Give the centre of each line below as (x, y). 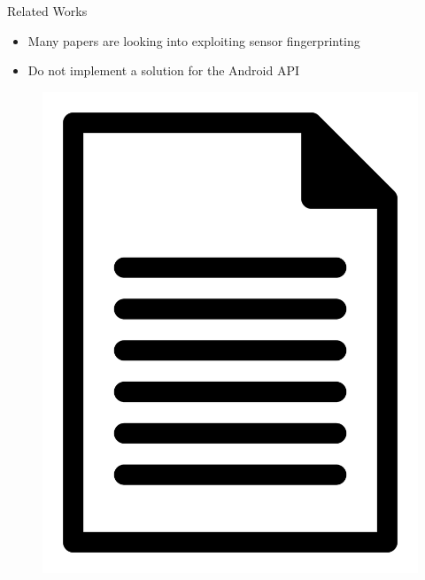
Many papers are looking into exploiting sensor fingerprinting (194, 40)
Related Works (47, 11)
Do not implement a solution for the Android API (164, 70)
